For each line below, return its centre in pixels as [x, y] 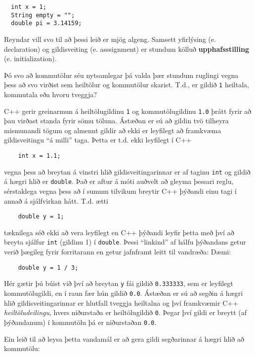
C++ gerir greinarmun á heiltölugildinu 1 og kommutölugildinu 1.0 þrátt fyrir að [128, 111]
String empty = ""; [43, 15]
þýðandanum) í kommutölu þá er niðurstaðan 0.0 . [80, 322]
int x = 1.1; [39, 156]
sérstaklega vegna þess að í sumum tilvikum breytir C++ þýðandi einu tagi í [120, 191]
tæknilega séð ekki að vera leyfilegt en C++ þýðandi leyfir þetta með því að [119, 232]
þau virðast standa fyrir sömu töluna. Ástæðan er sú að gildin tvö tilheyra [116, 121]
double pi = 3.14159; [46, 23]
